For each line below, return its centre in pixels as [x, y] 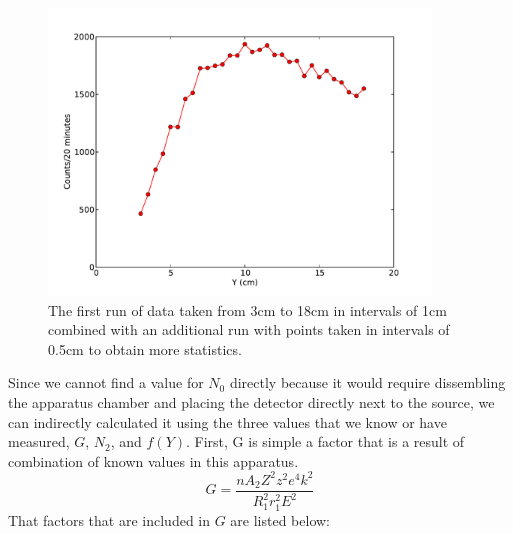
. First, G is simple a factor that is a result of [325, 441]
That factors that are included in [109, 519]
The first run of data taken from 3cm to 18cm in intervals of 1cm [247, 309]
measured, [39, 441]
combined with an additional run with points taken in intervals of [249, 329]
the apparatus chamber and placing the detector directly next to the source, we [251, 401]
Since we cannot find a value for [106, 382]
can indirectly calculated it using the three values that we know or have [227, 421]
